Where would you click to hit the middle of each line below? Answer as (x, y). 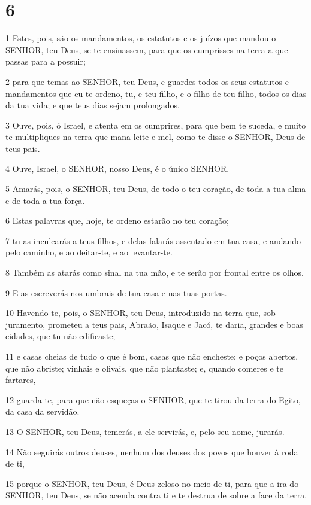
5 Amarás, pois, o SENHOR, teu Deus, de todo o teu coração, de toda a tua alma (156, 189)
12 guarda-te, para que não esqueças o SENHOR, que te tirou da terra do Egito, (153, 399)
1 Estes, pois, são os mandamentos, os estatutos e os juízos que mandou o (141, 38)
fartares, (21, 380)
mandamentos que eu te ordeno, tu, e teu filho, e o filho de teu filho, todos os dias (156, 93)
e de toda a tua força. (45, 200)
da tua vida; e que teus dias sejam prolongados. (93, 105)
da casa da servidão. (43, 411)
